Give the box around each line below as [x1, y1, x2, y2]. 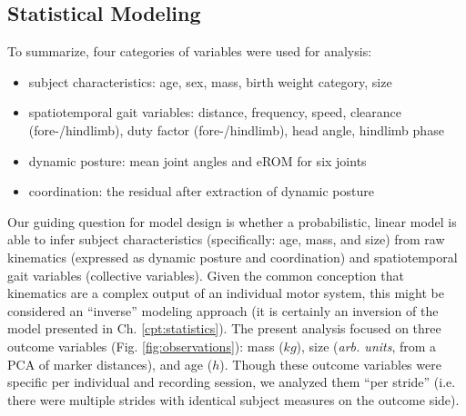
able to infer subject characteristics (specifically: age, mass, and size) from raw [7, 230, 445, 249]
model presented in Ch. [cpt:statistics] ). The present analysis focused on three [7, 319, 441, 338]
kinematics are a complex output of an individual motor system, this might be [7, 283, 444, 302]
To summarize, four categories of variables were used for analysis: [7, 42, 372, 61]
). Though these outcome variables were [219, 354, 441, 373]
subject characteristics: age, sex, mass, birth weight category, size [28, 72, 392, 91]
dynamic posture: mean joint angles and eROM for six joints [28, 151, 367, 170]
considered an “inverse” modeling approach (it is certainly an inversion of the [7, 301, 439, 320]
